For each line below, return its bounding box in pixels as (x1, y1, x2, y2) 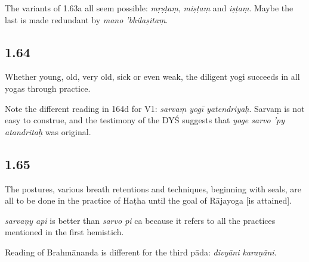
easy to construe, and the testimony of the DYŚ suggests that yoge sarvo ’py (5, 114, 285, 126)
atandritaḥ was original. (5, 125, 91, 138)
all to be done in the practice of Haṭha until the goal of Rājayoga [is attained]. (5, 194, 292, 207)
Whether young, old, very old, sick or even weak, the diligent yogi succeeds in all (5, 70, 300, 83)
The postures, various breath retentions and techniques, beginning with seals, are (5, 182, 301, 195)
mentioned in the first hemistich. (5, 226, 124, 238)
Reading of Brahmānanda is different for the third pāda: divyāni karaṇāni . (5, 245, 277, 258)
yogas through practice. (5, 82, 91, 94)
